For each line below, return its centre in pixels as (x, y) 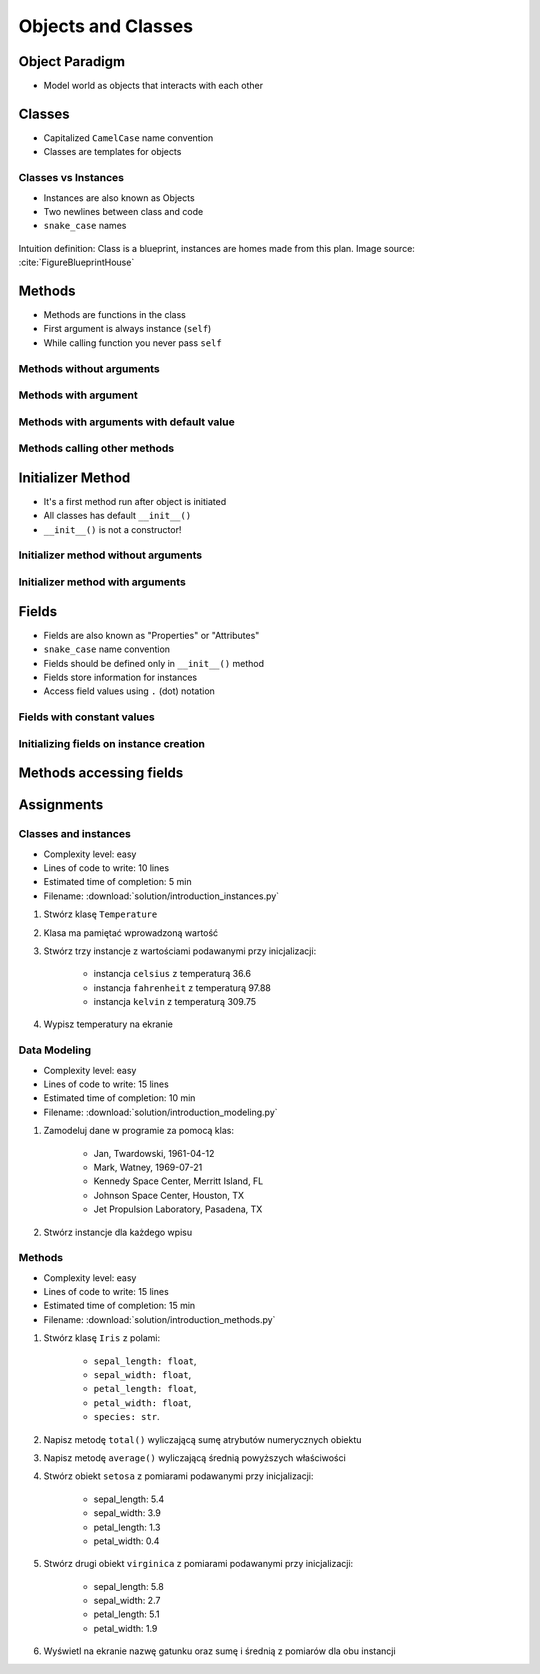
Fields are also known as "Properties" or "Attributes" (151, 635)
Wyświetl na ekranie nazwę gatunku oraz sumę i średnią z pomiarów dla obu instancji (219, 1651)
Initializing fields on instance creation (111, 743)
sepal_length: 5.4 (129, 1499)
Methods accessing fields (101, 773)
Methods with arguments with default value (126, 422)
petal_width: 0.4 (126, 1541)
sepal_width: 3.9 (127, 1513)
